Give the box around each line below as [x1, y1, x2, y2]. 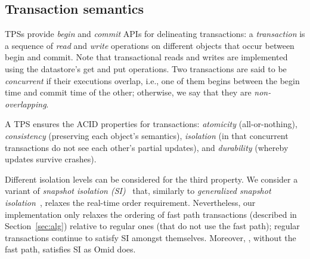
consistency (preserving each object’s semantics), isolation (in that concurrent [5, 129, 289, 141]
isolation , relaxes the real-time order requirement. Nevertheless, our [5, 196, 256, 208]
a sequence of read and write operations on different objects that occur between [5, 39, 294, 51]
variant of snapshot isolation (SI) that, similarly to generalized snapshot [5, 184, 271, 197]
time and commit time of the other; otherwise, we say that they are [5, 86, 252, 98]
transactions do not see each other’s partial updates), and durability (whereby [5, 141, 289, 153]
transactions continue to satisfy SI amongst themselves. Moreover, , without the [5, 231, 296, 243]
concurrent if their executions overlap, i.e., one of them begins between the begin [5, 74, 300, 87]
